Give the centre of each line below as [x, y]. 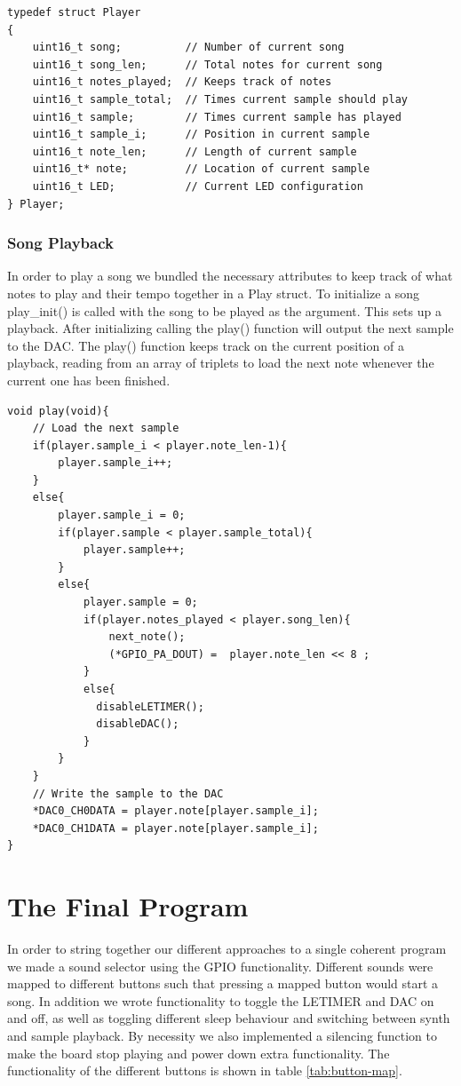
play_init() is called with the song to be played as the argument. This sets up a [224, 310]
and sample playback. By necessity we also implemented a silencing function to [222, 1036]
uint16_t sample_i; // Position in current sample [201, 135]
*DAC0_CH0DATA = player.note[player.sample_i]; [175, 811]
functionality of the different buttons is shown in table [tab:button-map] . [205, 1070]
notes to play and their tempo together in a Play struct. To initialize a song [214, 293]
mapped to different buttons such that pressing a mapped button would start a [223, 983]
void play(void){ [58, 411]
